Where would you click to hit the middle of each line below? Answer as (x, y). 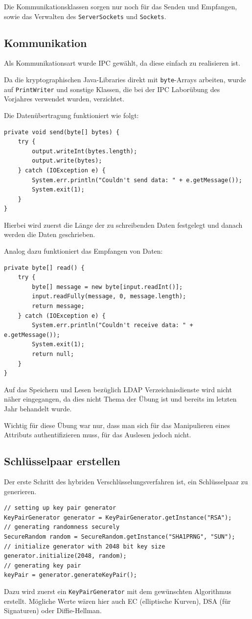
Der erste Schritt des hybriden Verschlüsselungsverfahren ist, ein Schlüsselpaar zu (126, 481)
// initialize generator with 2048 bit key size (85, 546)
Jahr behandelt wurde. (38, 408)
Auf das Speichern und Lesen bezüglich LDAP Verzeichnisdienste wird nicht (118, 389)
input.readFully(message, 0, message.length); (109, 297)
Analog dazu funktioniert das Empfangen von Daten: (83, 251)
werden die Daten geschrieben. (50, 234)
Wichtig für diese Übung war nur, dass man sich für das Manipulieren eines (117, 425)
